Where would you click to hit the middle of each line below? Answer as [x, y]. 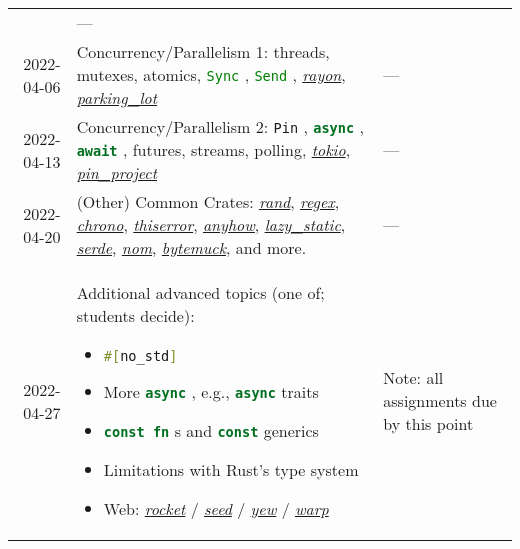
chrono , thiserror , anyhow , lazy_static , [211, 224]
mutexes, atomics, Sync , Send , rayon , [211, 74]
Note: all [413, 377]
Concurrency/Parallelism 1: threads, [203, 51]
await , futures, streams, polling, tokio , [213, 149]
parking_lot [117, 97]
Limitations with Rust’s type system [231, 469]
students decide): [135, 315]
